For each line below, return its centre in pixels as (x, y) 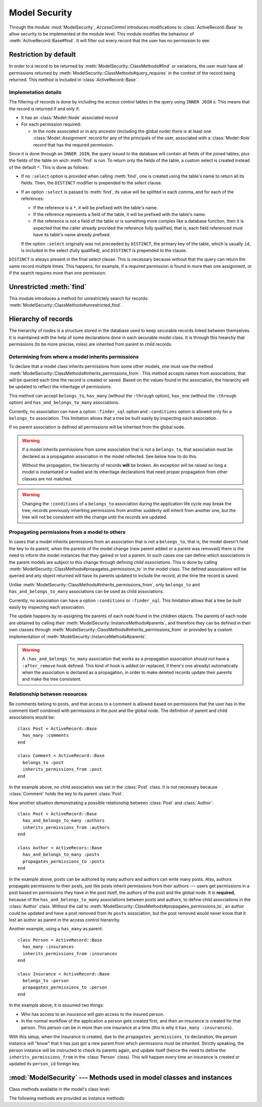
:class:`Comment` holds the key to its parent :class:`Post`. (66, 794)
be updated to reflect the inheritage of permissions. (61, 387)
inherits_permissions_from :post (62, 769)
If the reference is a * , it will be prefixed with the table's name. (96, 207)
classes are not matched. (47, 479)
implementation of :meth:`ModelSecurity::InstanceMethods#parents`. (78, 636)
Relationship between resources (48, 694)
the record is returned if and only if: (44, 109)
